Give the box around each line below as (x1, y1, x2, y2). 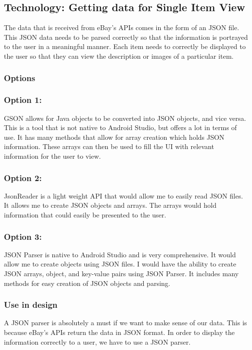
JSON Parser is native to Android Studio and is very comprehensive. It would (4, 249, 236, 259)
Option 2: (4, 171, 42, 183)
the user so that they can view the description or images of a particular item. (4, 50, 234, 61)
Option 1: (4, 94, 42, 106)
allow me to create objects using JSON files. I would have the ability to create (4, 259, 236, 269)
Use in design (4, 299, 58, 311)
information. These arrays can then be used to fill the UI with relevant (4, 141, 214, 151)
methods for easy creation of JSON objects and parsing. (4, 278, 170, 288)
